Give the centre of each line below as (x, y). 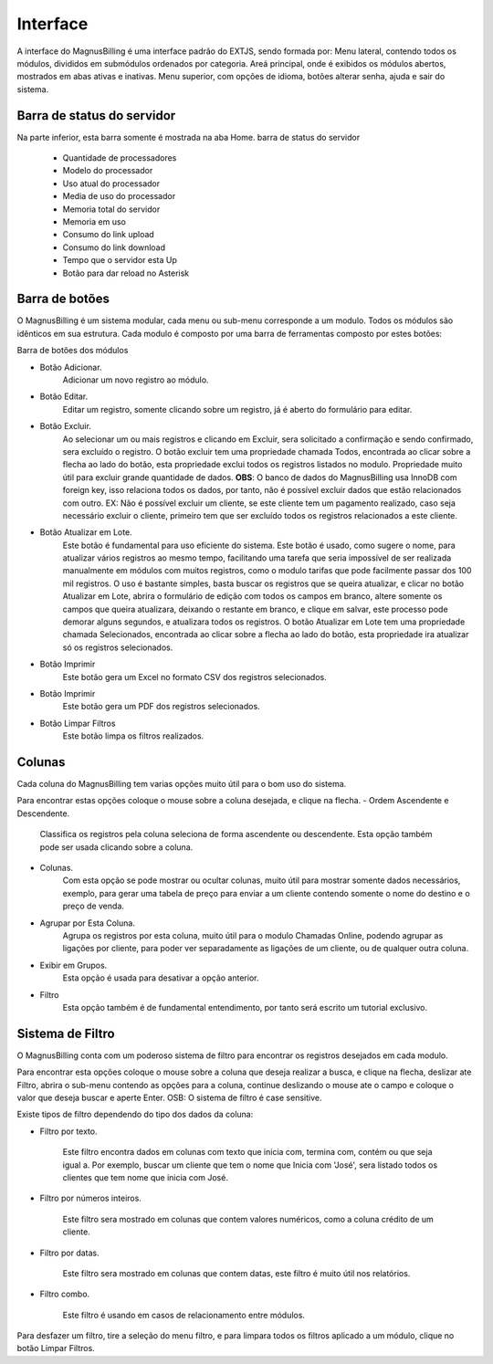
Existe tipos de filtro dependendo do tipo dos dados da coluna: (135, 1115)
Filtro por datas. (69, 1253)
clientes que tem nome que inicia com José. (145, 1177)
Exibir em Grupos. (73, 965)
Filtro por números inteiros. (90, 1198)
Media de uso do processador (119, 196)
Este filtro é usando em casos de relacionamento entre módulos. (184, 1315)
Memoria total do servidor (111, 209)
